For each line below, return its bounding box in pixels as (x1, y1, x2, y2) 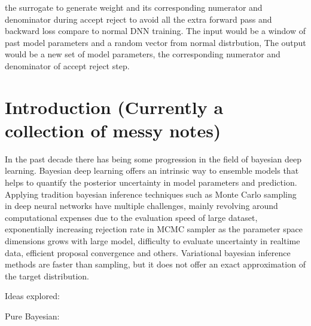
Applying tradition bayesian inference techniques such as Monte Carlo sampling (5, 187, 297, 200)
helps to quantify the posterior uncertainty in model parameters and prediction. (5, 176, 297, 189)
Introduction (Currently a (5, 94, 224, 119)
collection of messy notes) (5, 118, 221, 142)
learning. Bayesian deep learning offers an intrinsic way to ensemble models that (5, 164, 299, 177)
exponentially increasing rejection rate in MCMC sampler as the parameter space (5, 223, 303, 235)
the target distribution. (5, 269, 89, 282)
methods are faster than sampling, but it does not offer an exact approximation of (5, 258, 306, 270)
